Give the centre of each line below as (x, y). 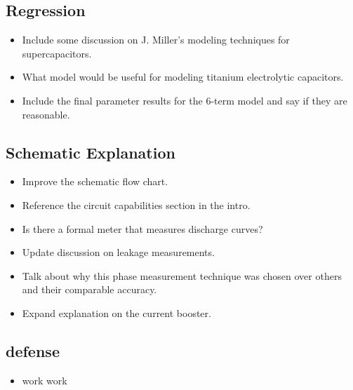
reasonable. (46, 114)
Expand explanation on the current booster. (116, 312)
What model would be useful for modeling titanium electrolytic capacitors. (183, 77)
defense (33, 350)
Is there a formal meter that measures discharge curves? (142, 228)
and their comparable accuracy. (89, 289)
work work (45, 380)
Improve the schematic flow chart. (95, 181)
